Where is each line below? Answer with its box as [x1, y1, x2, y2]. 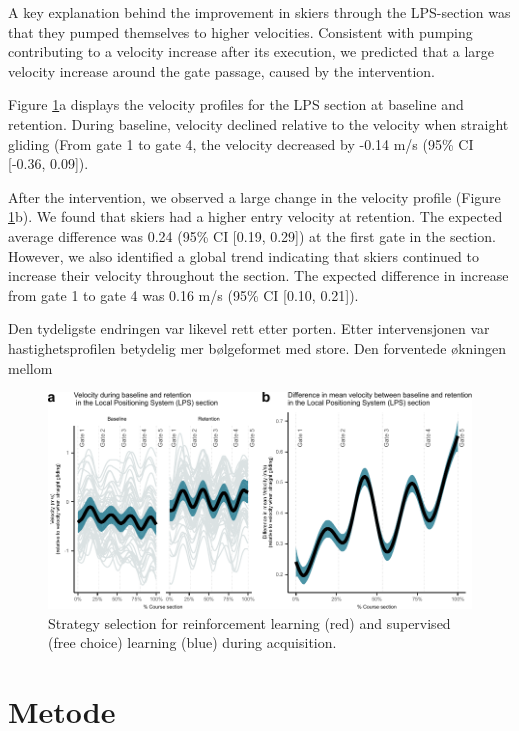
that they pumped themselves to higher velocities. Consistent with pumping [8, 21, 473, 42]
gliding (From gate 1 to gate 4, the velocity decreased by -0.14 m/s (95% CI [8, 133, 474, 154]
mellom [8, 357, 53, 378]
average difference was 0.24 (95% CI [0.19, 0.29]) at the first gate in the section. [8, 225, 496, 246]
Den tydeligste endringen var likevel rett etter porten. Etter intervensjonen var [8, 318, 490, 339]
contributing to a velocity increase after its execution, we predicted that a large [8, 41, 495, 62]
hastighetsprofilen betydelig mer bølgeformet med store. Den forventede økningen [8, 337, 507, 358]
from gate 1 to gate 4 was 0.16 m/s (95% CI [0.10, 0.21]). [8, 284, 359, 305]
